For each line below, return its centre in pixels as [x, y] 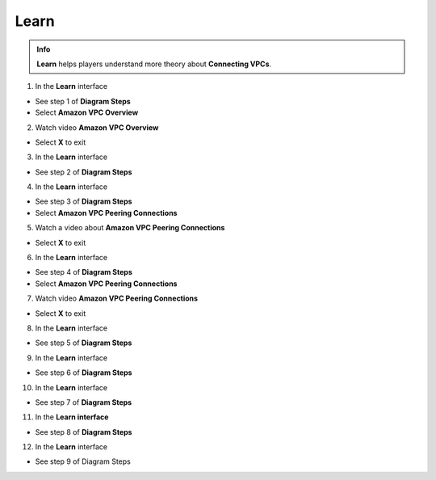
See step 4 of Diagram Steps [84, 272]
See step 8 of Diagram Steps [84, 432]
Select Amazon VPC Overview [87, 112]
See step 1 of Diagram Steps [83, 101]
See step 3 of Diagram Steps [84, 201]
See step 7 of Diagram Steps [84, 402]
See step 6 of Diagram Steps [84, 373]
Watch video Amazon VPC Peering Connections [116, 298]
